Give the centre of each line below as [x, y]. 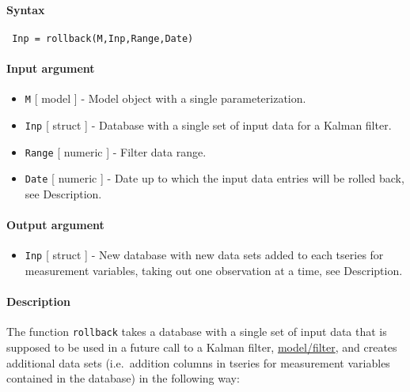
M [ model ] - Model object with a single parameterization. [165, 98]
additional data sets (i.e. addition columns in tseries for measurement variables [198, 362]
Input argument [51, 68]
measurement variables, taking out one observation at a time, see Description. [214, 270]
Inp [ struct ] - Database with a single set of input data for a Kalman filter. [208, 124]
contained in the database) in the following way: [123, 378]
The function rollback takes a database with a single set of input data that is [197, 332]
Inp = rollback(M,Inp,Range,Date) [103, 38]
